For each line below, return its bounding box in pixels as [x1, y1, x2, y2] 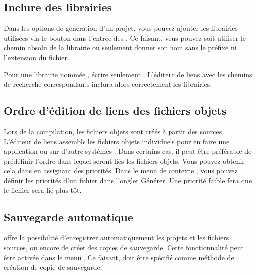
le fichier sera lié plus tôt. [4, 184, 82, 195]
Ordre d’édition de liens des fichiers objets [4, 103, 227, 118]
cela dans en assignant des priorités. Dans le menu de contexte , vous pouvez [4, 165, 238, 176]
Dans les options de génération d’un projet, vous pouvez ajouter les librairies [4, 23, 238, 33]
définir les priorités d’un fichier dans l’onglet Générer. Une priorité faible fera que [4, 175, 252, 185]
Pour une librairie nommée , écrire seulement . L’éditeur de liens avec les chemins [4, 69, 252, 79]
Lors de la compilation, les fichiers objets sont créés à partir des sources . [4, 126, 226, 136]
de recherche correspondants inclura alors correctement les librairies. [4, 79, 212, 89]
